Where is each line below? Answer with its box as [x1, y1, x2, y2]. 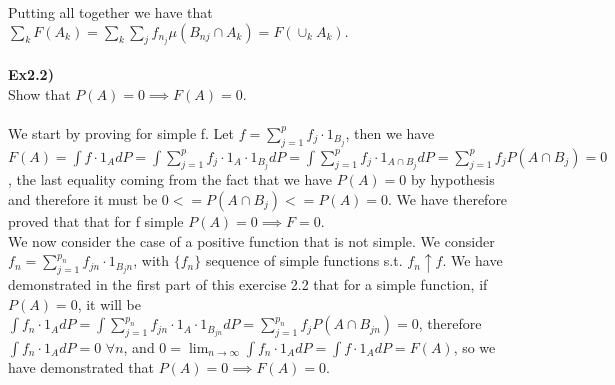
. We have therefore [388, 188, 508, 209]
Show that [8, 83, 71, 104]
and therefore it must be [8, 188, 158, 209]
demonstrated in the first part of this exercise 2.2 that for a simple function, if [8, 273, 488, 294]
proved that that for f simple [8, 210, 184, 231]
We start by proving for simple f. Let [8, 122, 235, 143]
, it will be [77, 293, 142, 314]
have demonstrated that [8, 356, 154, 377]
